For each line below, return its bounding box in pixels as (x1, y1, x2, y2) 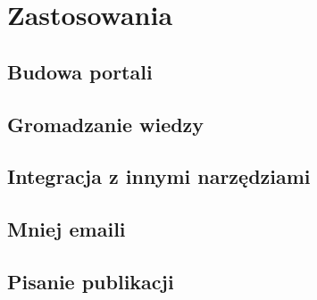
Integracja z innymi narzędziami (7, 162, 311, 190)
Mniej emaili (7, 215, 126, 243)
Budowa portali (7, 57, 153, 85)
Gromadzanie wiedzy (7, 110, 204, 137)
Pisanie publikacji (7, 267, 174, 295)
